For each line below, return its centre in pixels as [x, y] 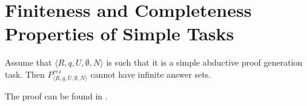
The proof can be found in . [56, 95]
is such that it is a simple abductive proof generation [204, 62]
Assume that [28, 62]
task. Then [25, 74]
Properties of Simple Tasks [120, 33]
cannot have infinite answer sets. [150, 74]
